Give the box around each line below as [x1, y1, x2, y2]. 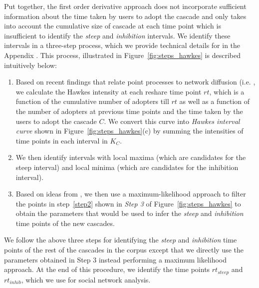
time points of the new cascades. [15, 217, 115, 228]
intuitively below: [4, 59, 57, 70]
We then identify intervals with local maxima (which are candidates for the [15, 152, 246, 162]
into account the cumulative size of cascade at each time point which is [4, 20, 221, 31]
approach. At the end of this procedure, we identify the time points [4, 264, 210, 274]
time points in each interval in [15, 135, 108, 145]
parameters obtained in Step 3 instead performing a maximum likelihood [4, 254, 227, 264]
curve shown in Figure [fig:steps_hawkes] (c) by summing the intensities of [15, 125, 244, 136]
